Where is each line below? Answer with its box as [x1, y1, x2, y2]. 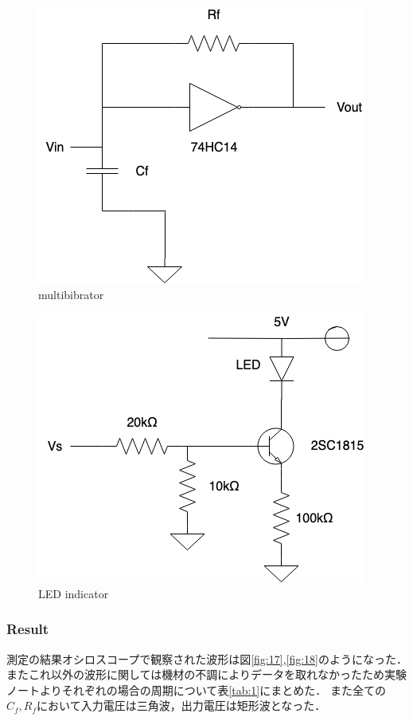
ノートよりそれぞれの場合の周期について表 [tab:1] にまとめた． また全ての [6, 681, 386, 698]
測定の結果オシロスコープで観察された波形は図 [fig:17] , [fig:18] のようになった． [6, 650, 408, 667]
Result [6, 619, 49, 639]
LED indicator [38, 585, 109, 601]
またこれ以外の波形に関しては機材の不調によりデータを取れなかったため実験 [6, 666, 407, 683]
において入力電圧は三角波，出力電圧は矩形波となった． [37, 697, 326, 714]
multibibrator [38, 286, 104, 302]
